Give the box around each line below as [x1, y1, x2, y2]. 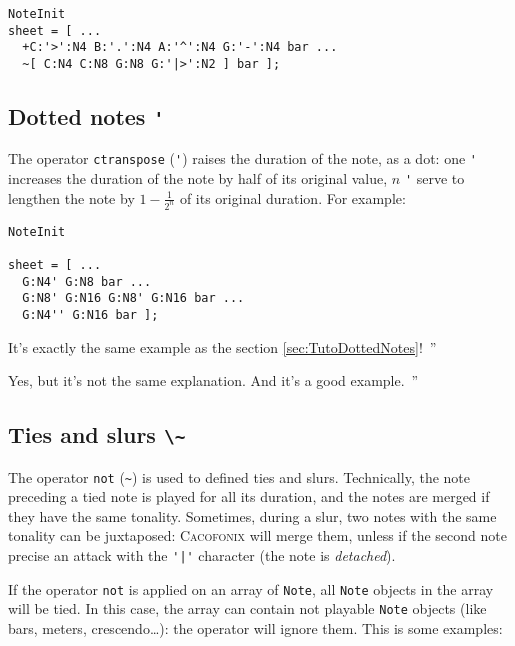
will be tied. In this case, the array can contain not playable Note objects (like [8, 598, 487, 619]
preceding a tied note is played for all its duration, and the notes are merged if [8, 486, 490, 507]
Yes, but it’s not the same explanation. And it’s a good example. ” [8, 370, 419, 391]
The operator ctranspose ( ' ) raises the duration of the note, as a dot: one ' [8, 148, 477, 169]
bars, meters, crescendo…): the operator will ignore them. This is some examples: [8, 617, 503, 638]
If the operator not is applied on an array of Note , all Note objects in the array [8, 578, 494, 599]
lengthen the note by [8, 187, 135, 208]
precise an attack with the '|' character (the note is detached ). [8, 544, 396, 565]
